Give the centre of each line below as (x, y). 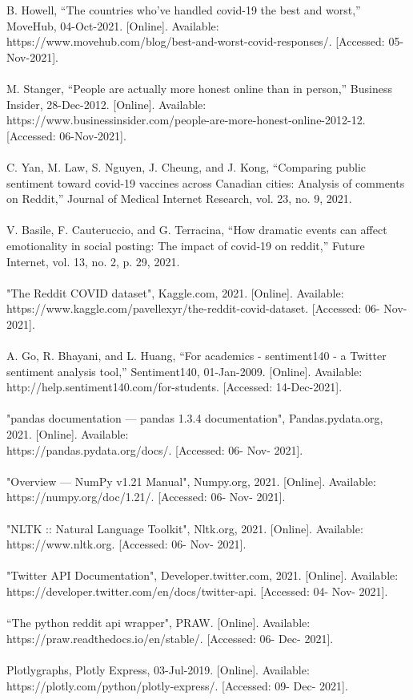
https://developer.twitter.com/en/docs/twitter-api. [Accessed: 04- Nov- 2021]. (197, 591)
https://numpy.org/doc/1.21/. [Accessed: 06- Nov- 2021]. (146, 497)
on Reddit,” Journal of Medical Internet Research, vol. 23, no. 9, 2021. (179, 198)
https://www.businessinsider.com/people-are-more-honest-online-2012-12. (186, 120)
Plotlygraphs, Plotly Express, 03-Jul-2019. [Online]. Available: (158, 669)
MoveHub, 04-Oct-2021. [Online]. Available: (113, 25)
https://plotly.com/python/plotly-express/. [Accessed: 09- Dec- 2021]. (177, 685)
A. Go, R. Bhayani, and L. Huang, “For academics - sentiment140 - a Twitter (196, 356)
